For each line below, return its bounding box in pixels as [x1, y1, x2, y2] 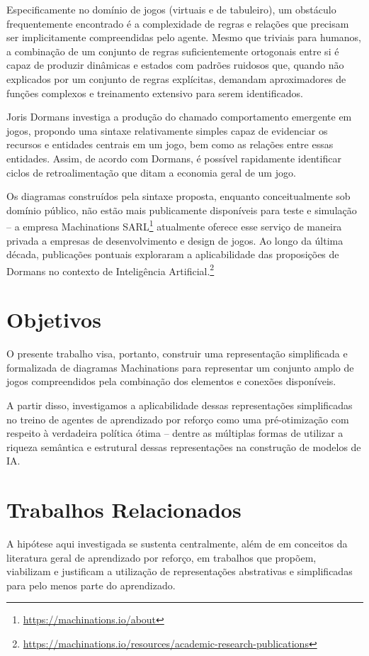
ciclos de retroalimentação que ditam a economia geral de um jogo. [6, 165, 296, 179]
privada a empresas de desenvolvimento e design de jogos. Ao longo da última [6, 233, 344, 248]
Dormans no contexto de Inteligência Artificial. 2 [6, 261, 215, 278]
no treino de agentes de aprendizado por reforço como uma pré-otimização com [6, 411, 349, 426]
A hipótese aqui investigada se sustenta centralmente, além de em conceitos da [6, 536, 348, 550]
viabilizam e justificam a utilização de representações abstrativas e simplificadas [6, 564, 353, 579]
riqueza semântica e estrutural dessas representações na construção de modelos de [6, 439, 361, 454]
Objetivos [6, 305, 101, 334]
